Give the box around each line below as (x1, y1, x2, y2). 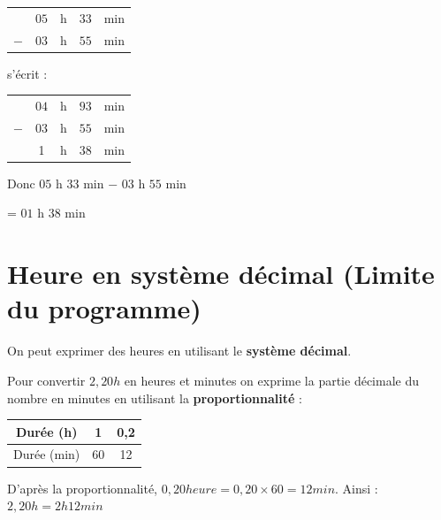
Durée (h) (15, 422, 78, 440)
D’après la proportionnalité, (7, 478, 157, 497)
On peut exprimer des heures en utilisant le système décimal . (7, 341, 352, 360)
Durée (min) (13, 445, 80, 463)
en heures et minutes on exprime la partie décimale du (124, 371, 419, 389)
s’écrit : (7, 64, 48, 82)
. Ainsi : (335, 478, 378, 497)
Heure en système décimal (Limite (7, 256, 435, 292)
